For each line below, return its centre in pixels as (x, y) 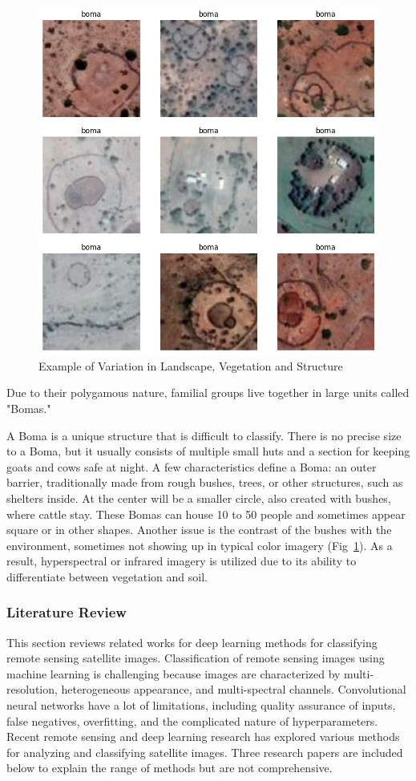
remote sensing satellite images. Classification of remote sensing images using (196, 658)
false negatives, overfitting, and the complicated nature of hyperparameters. (192, 720)
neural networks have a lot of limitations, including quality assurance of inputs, (201, 705)
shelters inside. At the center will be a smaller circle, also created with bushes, (199, 498)
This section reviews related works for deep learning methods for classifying (192, 642)
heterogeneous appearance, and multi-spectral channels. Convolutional (234, 689)
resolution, (32, 689)
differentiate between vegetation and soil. (107, 576)
